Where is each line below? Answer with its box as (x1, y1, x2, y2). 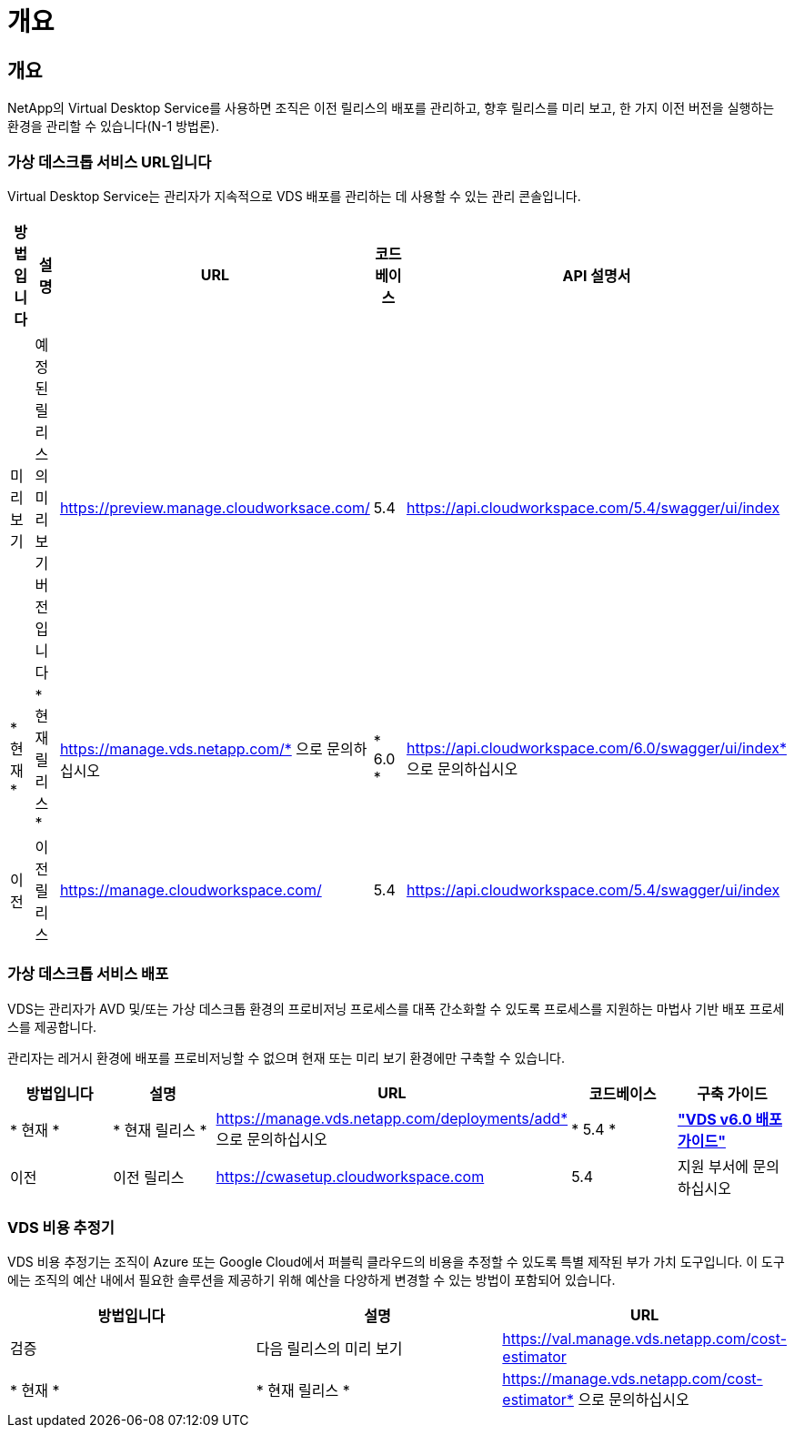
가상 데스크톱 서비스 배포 (7, 965, 169, 984)
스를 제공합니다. (7, 1018, 97, 1035)
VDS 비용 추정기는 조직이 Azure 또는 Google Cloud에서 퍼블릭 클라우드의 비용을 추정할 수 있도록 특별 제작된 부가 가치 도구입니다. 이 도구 (7, 1254, 785, 1270)
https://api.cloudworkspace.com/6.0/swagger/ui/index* (406, 738, 787, 757)
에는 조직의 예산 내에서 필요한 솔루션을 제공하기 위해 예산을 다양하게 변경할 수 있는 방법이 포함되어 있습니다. (7, 1272, 616, 1288)
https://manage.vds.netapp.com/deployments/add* (216, 1108, 568, 1127)
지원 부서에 (677, 1157, 749, 1176)
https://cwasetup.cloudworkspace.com (216, 1167, 485, 1186)
